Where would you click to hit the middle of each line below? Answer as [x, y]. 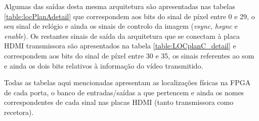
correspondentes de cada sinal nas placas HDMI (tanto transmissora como [119, 102]
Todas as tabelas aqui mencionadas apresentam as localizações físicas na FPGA [127, 82]
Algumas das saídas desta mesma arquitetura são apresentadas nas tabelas [120, 6]
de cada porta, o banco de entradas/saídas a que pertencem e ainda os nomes [124, 92]
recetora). [19, 112]
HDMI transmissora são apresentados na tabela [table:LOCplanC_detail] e [120, 46]
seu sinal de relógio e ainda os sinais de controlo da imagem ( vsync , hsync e [121, 26]
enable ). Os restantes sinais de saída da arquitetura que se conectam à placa [122, 36]
